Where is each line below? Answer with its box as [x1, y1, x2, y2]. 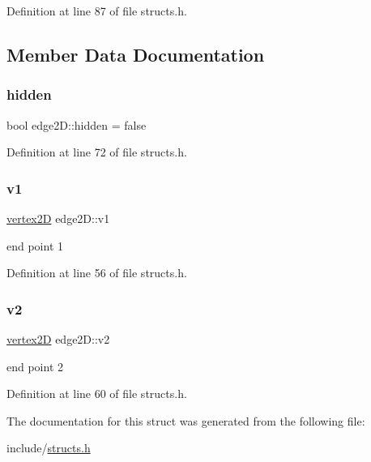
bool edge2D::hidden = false [6, 116, 147, 133]
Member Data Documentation [6, 41, 265, 66]
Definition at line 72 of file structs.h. [6, 143, 187, 160]
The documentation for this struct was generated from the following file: [6, 412, 365, 429]
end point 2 [6, 357, 64, 374]
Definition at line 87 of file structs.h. [6, 2, 187, 19]
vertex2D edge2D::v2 [6, 331, 110, 347]
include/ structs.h [6, 439, 91, 456]
